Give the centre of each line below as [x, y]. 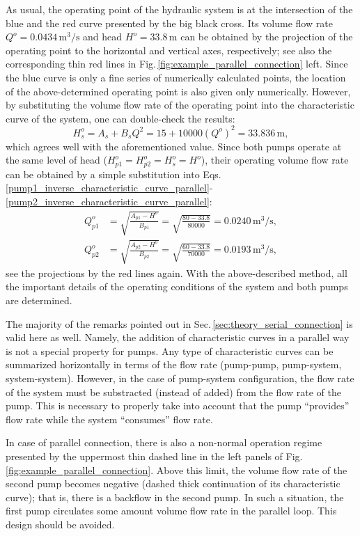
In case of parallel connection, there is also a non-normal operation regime [164, 442]
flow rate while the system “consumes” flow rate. [109, 419]
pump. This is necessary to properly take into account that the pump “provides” [178, 405]
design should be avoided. [60, 524]
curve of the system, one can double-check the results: [120, 118]
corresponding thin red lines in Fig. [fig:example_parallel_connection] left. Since [177, 64]
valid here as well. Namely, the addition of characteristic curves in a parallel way [178, 337]
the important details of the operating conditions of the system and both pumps [177, 286]
